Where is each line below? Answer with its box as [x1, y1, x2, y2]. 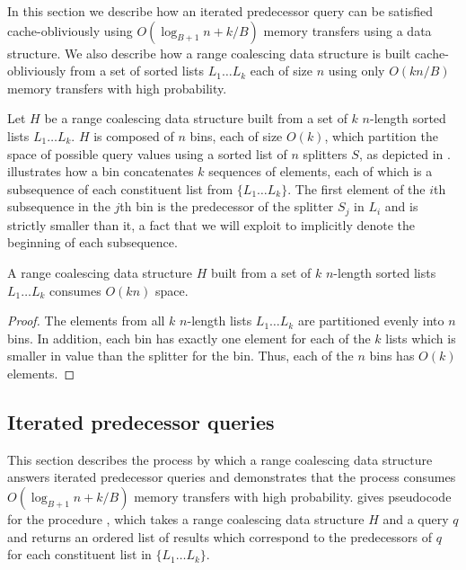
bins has [369, 346, 415, 365]
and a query [382, 509, 449, 528]
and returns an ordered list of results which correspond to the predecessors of [7, 527, 433, 546]
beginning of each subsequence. [7, 233, 178, 252]
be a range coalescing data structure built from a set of [44, 109, 347, 128]
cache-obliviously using [7, 21, 133, 40]
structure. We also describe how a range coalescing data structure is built [7, 43, 411, 62]
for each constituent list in [7, 545, 152, 564]
